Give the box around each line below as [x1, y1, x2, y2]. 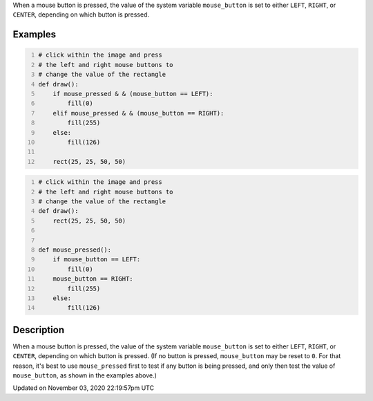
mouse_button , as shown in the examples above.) [12, 371, 157, 380]
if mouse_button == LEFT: [52, 256, 141, 263]
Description [12, 324, 65, 335]
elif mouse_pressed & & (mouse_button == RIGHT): [52, 109, 224, 117]
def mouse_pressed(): [38, 246, 112, 254]
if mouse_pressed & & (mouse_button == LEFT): [52, 90, 213, 97]
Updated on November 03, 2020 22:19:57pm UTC [12, 384, 155, 392]
